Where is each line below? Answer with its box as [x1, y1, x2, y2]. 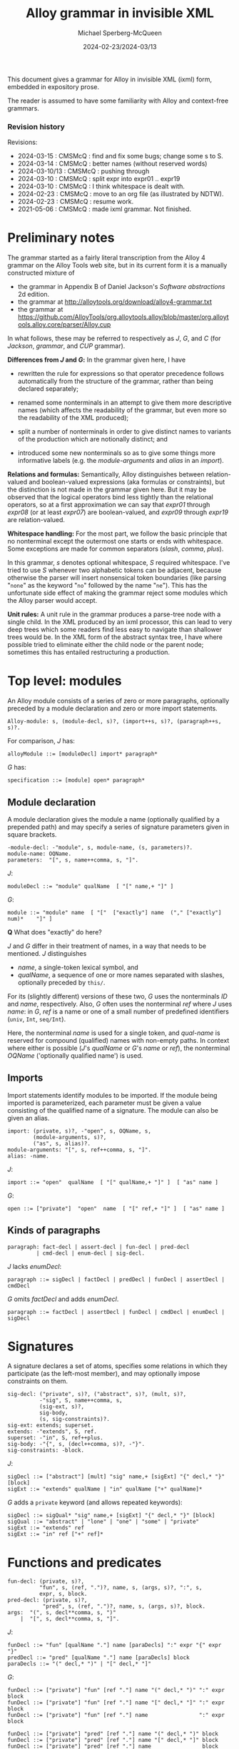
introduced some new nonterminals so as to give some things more [17, 449, 216, 457]
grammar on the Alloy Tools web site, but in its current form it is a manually [7, 261, 228, 270]
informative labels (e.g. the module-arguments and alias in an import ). [17, 457, 225, 465]
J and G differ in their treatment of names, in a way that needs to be [7, 942, 207, 950]
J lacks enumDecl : [7, 1262, 62, 1270]
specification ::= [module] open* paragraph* [7, 777, 145, 784]
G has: [7, 763, 26, 772]
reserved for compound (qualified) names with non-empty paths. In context [7, 1036, 230, 1044]
